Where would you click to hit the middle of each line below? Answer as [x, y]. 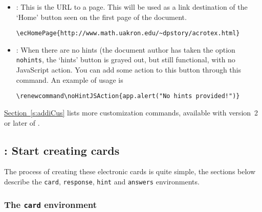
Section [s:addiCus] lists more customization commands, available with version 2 [131, 112]
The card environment [51, 204]
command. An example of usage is [70, 79]
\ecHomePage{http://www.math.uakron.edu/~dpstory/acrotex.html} [128, 33]
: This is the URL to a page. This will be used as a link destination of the [132, 7]
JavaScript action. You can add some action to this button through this [129, 70]
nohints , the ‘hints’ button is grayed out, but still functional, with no [126, 60]
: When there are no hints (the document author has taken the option [126, 49]
